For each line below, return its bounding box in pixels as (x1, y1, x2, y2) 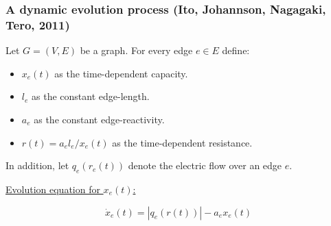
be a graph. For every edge (80, 43, 193, 58)
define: (222, 43, 250, 58)
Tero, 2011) (5, 16, 70, 33)
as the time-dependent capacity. (54, 66, 188, 80)
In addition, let (5, 158, 69, 173)
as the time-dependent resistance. (112, 135, 253, 149)
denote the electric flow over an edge (128, 158, 282, 173)
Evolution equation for (5, 181, 100, 196)
